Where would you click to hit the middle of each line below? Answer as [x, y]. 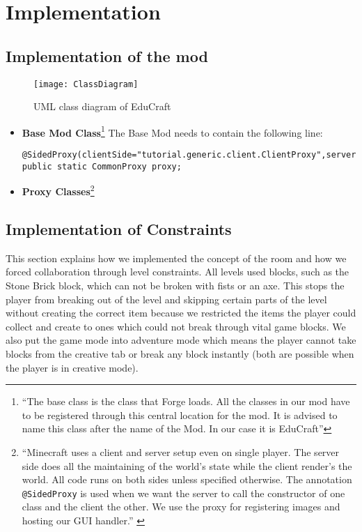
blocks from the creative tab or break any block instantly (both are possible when [180, 354]
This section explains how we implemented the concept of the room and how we [176, 258]
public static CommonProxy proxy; [102, 166]
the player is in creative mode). [72, 367]
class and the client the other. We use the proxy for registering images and [181, 507]
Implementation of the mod [107, 55]
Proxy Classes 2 [58, 190]
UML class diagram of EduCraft [102, 106]
